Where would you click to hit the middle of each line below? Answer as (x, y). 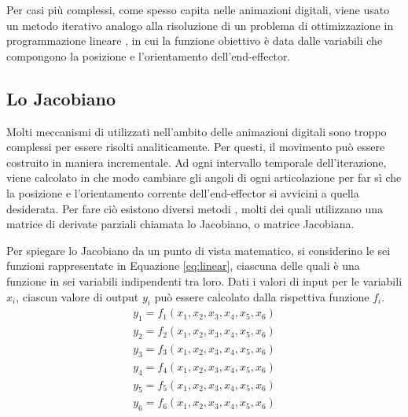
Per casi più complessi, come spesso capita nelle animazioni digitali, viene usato (198, 9)
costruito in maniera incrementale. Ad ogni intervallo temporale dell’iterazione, (197, 162)
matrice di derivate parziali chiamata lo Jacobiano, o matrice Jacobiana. (180, 224)
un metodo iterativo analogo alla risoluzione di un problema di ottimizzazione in (200, 25)
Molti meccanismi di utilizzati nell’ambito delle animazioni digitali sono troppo (197, 131)
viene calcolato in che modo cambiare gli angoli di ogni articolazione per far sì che (204, 177)
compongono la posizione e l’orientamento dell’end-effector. (149, 55)
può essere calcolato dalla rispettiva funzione (262, 296)
